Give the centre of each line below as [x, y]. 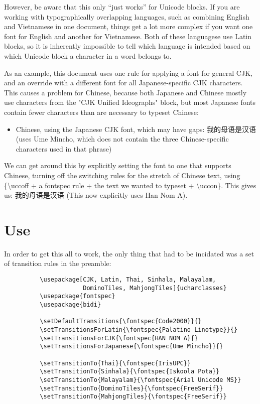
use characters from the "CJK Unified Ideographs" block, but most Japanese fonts [130, 102]
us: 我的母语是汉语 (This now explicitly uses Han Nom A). [96, 195]
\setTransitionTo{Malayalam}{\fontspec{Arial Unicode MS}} [141, 380]
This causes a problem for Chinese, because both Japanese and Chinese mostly [125, 92]
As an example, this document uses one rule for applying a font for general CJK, [128, 73]
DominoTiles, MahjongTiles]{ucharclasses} [155, 288]
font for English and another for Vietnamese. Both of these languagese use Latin [128, 36]
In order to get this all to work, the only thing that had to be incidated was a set [129, 253]
